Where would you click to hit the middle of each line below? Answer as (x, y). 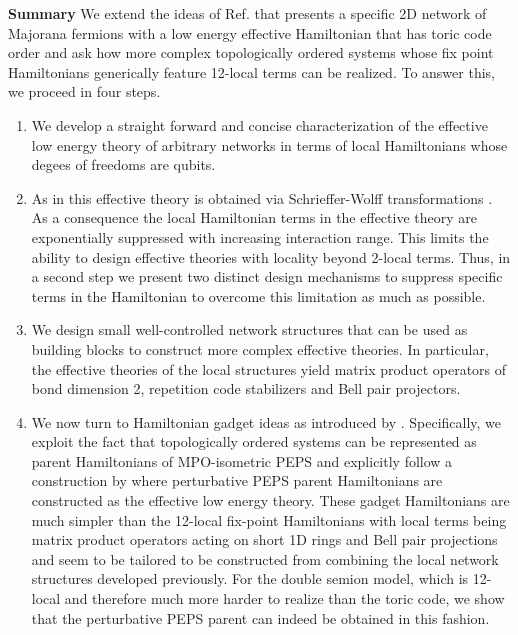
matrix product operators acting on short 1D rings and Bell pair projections (264, 539)
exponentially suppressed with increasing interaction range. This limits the (260, 236)
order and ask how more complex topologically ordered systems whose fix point (251, 52)
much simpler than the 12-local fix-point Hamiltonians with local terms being (269, 519)
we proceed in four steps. (84, 91)
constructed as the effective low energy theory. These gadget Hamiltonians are (270, 500)
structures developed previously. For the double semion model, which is (250, 578)
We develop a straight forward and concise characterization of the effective (259, 124)
